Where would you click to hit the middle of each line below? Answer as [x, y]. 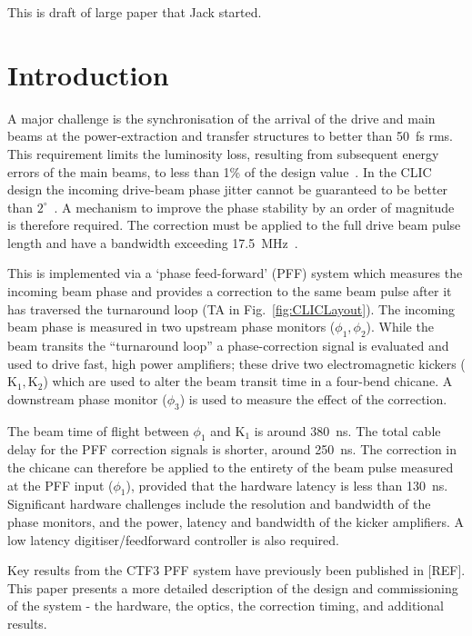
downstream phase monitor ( [87, 398]
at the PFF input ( [60, 485]
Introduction [88, 74]
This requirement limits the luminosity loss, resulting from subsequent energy [223, 153]
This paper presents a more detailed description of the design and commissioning [233, 587]
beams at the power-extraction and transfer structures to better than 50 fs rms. [230, 136]
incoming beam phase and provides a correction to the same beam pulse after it [230, 291]
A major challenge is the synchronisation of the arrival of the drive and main [221, 118]
